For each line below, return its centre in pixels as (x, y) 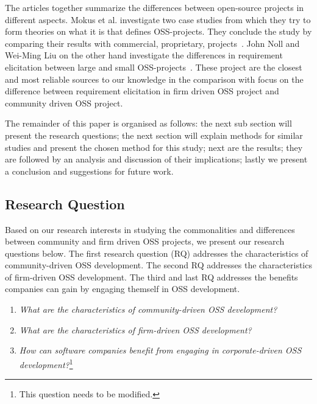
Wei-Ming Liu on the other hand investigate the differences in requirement (144, 55)
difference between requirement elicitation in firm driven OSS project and (142, 91)
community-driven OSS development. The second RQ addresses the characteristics (158, 265)
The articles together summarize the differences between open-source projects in (155, 7)
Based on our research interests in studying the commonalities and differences (150, 229)
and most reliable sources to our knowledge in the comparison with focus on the (154, 79)
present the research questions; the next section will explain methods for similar (154, 135)
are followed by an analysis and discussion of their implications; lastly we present (156, 159)
